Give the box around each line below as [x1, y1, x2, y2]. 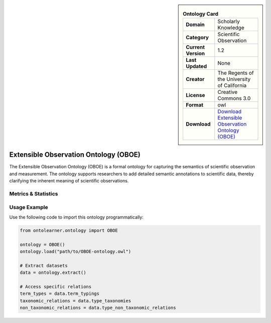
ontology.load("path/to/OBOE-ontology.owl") [20, 249, 131, 255]
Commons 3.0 [217, 95, 251, 102]
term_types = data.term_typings [20, 291, 100, 296]
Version [186, 50, 205, 57]
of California [217, 82, 247, 89]
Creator [186, 76, 205, 83]
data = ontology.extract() [20, 270, 86, 276]
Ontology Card [183, 11, 218, 18]
